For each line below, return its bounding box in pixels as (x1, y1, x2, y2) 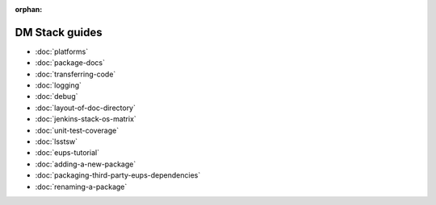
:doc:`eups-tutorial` (35, 148, 100, 158)
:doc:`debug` (35, 92, 78, 101)
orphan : (15, 5, 43, 14)
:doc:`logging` (35, 80, 82, 90)
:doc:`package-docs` (35, 58, 105, 68)
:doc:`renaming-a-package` (35, 182, 128, 191)
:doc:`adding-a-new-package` (35, 159, 136, 169)
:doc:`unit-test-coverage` (35, 125, 119, 135)
